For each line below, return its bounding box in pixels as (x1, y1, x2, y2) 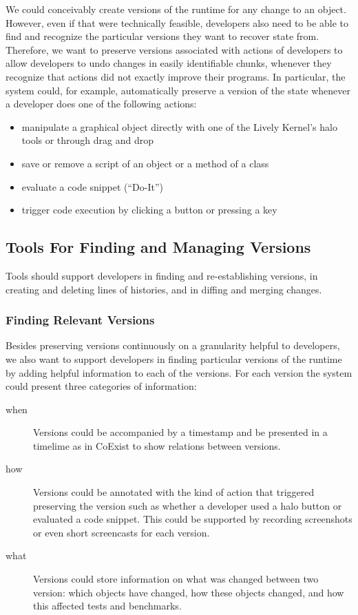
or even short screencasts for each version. (33, 525, 210, 539)
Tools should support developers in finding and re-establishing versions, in (6, 268, 318, 282)
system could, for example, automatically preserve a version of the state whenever (6, 83, 351, 97)
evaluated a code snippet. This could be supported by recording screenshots (33, 512, 352, 526)
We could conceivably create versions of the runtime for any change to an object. (6, 2, 346, 16)
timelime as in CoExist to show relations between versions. (33, 438, 281, 452)
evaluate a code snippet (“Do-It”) (21, 179, 163, 194)
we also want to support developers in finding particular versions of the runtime (6, 351, 342, 366)
